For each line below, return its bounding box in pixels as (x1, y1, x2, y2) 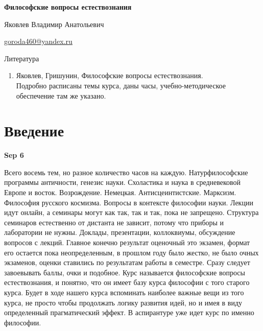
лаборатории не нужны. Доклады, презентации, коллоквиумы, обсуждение (4, 227, 235, 238)
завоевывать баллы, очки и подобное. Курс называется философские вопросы (4, 267, 245, 277)
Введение (4, 120, 64, 141)
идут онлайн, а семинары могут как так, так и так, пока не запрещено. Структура (4, 207, 259, 218)
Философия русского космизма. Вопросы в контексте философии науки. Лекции (4, 197, 253, 207)
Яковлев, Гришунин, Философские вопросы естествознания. (16, 70, 203, 81)
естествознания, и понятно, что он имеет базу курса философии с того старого (4, 277, 250, 288)
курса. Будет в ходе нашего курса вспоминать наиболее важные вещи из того (4, 287, 244, 297)
